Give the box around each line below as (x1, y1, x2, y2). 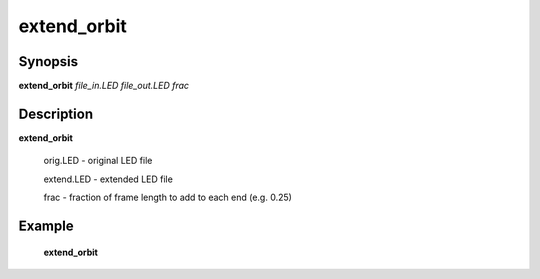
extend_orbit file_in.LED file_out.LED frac (18, 80, 190, 92)
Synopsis (18, 53, 79, 70)
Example (18, 217, 74, 234)
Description (18, 105, 94, 122)
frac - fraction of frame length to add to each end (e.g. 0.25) (43, 191, 292, 204)
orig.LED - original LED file (43, 155, 153, 167)
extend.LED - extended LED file (43, 173, 174, 185)
